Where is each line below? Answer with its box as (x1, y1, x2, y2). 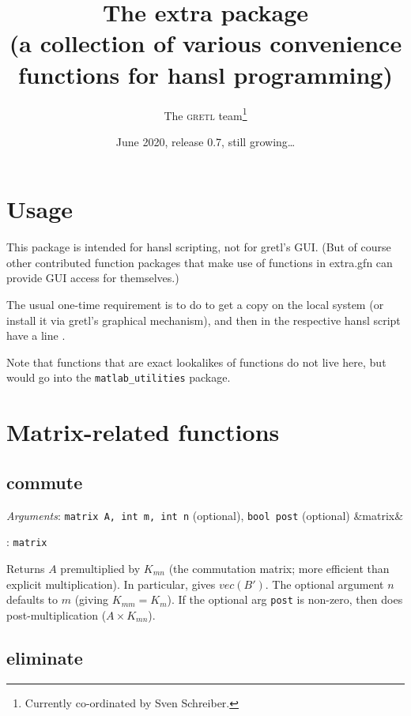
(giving (74, 591, 109, 608)
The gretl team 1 (164, 104, 247, 123)
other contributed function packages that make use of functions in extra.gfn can (6, 254, 393, 270)
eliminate (6, 645, 83, 669)
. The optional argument (265, 575, 384, 592)
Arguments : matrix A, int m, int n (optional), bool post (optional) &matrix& (6, 507, 404, 523)
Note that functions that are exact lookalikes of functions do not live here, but (6, 353, 386, 370)
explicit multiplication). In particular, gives (6, 575, 216, 592)
